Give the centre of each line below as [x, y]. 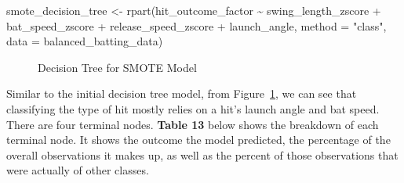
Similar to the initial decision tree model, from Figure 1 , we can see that [182, 93]
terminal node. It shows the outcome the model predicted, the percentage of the [198, 140]
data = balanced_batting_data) [85, 41]
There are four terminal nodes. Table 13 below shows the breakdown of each [193, 124]
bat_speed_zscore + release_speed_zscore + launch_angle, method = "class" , [197, 25]
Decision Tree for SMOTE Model [117, 67]
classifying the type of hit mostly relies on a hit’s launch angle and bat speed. [193, 108]
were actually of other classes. [78, 170]
